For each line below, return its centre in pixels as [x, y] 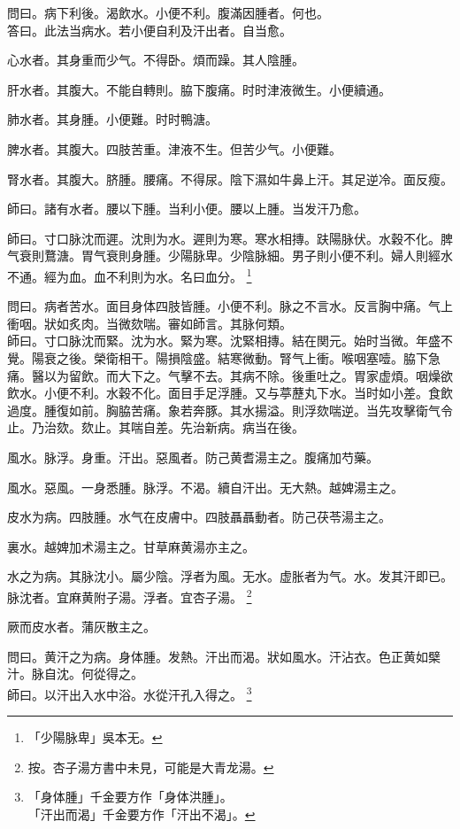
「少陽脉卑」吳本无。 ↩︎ [95, 737]
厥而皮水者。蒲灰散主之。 [81, 627]
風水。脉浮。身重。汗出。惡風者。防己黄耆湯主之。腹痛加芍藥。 [193, 457]
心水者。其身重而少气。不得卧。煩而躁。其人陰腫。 [156, 60]
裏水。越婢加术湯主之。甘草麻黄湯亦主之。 [131, 546]
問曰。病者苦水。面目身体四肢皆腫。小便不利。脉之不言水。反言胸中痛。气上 [230, 306]
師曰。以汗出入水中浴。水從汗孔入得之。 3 [130, 693]
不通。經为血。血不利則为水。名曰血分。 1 [130, 275]
